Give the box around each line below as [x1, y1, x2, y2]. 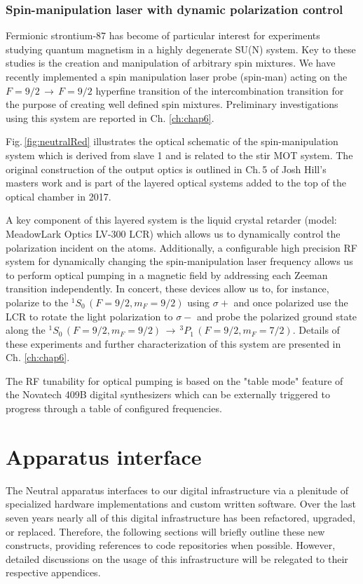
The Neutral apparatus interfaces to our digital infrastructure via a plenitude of [6, 482, 349, 497]
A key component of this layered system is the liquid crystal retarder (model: [6, 212, 337, 227]
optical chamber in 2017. [6, 189, 111, 203]
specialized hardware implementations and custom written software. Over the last [6, 496, 356, 511]
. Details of [292, 322, 340, 337]
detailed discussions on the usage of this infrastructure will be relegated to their [6, 551, 348, 566]
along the [6, 322, 46, 337]
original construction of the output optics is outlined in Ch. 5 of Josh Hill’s [6, 161, 327, 176]
